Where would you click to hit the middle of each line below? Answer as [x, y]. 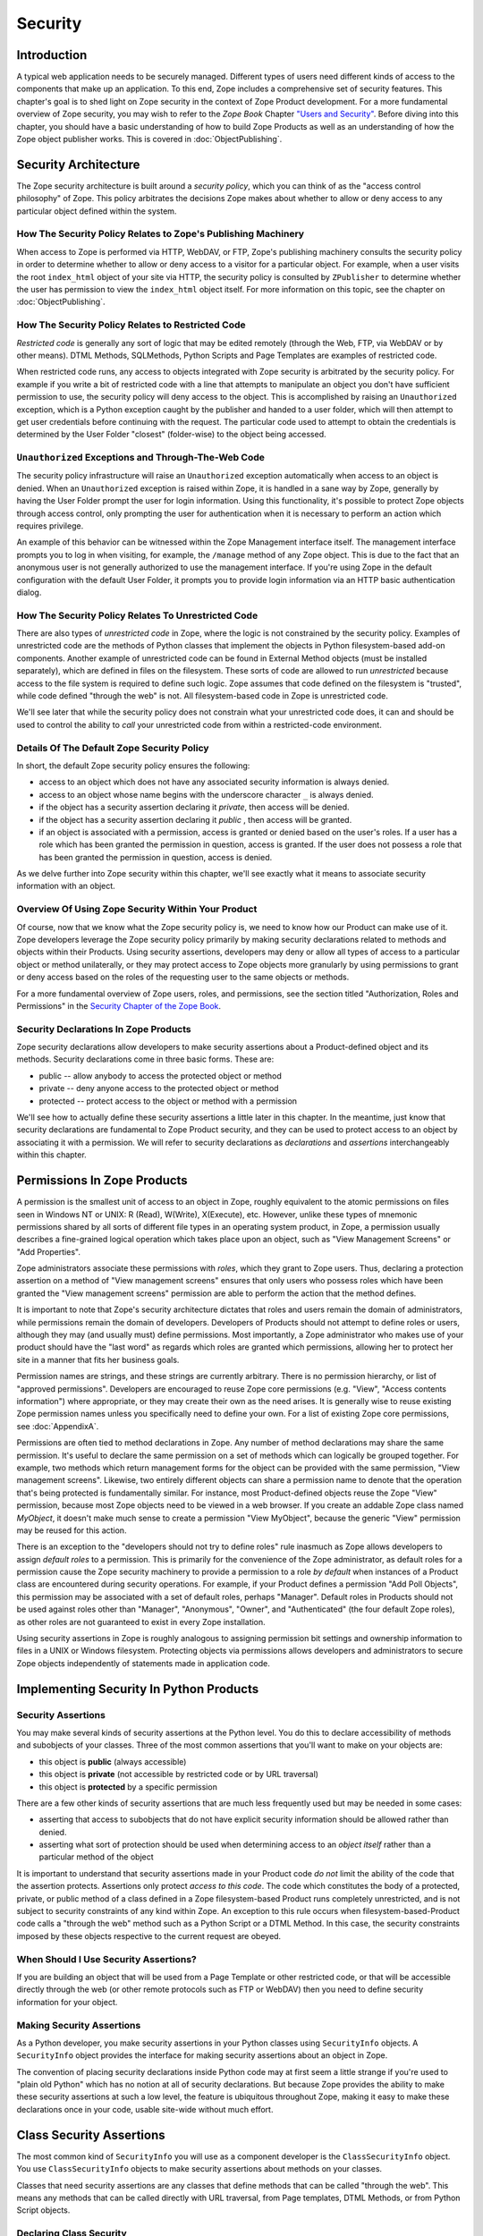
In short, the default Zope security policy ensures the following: [133, 766]
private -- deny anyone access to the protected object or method [159, 1088]
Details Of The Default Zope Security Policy [113, 748]
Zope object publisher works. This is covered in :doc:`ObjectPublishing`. [149, 140]
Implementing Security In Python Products [138, 1689]
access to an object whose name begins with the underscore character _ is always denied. [207, 794]
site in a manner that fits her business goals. [98, 1359]
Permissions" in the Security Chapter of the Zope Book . [119, 1005]
